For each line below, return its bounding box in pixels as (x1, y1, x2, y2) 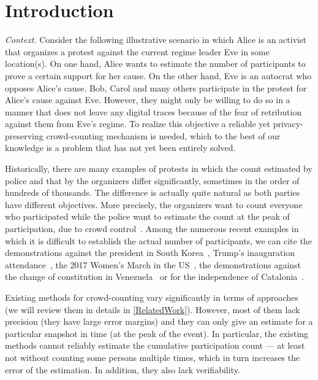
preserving (5, 129, 44, 142)
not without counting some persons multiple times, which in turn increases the (5, 351, 300, 363)
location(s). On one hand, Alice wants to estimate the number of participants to (5, 57, 306, 70)
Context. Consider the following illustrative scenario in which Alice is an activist (5, 33, 306, 46)
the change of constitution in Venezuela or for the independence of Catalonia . (5, 270, 305, 283)
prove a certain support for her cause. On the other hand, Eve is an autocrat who (5, 69, 312, 82)
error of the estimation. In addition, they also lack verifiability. (5, 363, 240, 376)
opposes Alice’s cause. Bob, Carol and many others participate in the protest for (5, 81, 307, 94)
